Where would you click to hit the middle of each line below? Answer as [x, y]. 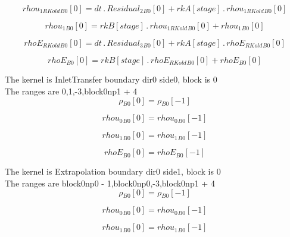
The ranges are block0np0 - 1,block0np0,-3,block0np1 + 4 [110, 183]
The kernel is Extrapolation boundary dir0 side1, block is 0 [113, 171]
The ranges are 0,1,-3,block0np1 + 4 [71, 91]
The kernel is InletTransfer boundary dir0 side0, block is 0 [111, 79]
